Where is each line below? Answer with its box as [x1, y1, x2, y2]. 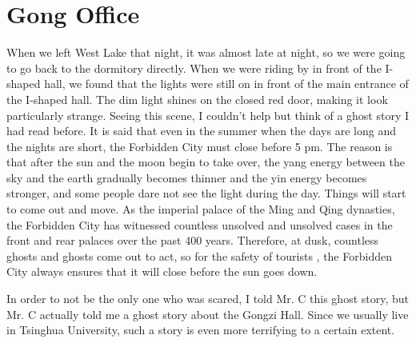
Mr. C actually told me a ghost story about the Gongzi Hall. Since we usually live [6, 305, 409, 322]
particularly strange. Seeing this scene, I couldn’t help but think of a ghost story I [6, 106, 410, 123]
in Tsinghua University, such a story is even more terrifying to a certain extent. [6, 321, 395, 338]
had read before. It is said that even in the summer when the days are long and [6, 122, 396, 139]
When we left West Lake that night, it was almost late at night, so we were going [6, 44, 406, 61]
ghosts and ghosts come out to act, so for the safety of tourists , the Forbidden [6, 247, 392, 264]
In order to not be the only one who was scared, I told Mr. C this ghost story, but [6, 290, 410, 307]
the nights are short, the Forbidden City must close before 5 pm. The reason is [6, 138, 393, 154]
